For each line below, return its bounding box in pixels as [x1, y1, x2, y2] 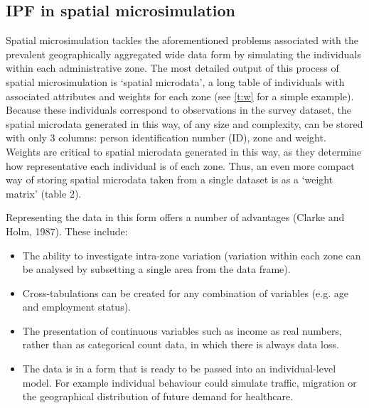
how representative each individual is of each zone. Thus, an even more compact [6, 158, 355, 173]
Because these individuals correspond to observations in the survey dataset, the [6, 102, 351, 117]
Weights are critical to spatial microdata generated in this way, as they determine [6, 144, 362, 159]
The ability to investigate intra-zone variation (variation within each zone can [22, 247, 361, 262]
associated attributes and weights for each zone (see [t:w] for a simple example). [6, 88, 354, 103]
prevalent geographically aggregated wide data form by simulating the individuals [6, 46, 361, 61]
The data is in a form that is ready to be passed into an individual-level [22, 361, 336, 376]
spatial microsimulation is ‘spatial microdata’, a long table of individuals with [6, 74, 345, 89]
